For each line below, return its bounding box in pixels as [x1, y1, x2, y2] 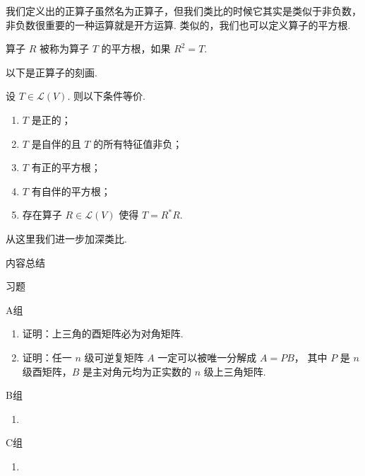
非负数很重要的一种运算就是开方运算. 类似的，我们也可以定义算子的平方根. [6, 17, 351, 32]
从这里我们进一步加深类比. [6, 231, 127, 245]
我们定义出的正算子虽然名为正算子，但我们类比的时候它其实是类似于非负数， [6, 4, 361, 18]
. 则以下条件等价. [67, 88, 145, 103]
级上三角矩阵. [203, 364, 266, 378]
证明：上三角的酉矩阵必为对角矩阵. [22, 326, 184, 341]
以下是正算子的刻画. [6, 64, 97, 79]
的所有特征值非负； [93, 136, 183, 151]
